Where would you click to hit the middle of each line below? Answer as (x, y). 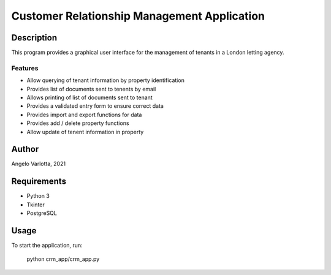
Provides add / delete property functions (78, 123)
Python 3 (38, 196)
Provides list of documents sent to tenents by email (91, 89)
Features (25, 68)
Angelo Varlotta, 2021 (39, 164)
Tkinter (36, 205)
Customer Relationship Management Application (138, 16)
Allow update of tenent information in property (85, 132)
